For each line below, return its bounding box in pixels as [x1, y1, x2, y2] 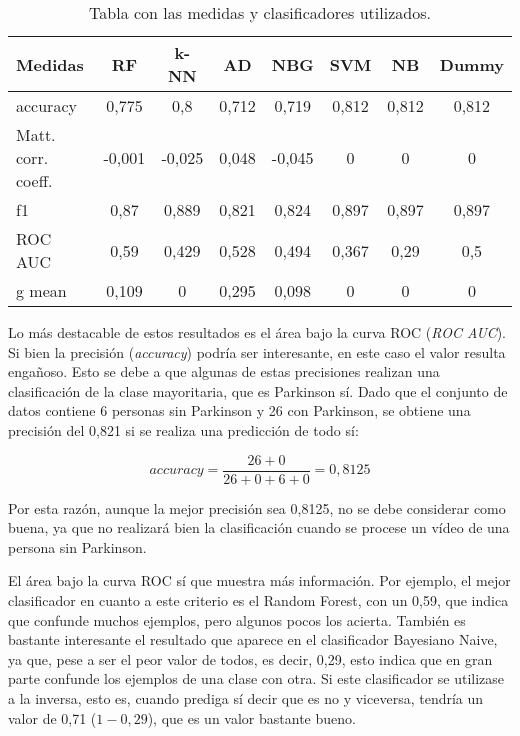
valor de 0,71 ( [8, 707, 97, 728]
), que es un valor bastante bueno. [147, 707, 356, 728]
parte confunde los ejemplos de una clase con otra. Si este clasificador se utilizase [8, 668, 505, 689]
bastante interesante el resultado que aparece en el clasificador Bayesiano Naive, [8, 629, 498, 650]
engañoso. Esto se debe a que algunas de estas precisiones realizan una [8, 361, 440, 382]
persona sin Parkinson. [8, 536, 147, 557]
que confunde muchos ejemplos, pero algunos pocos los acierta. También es [8, 609, 466, 630]
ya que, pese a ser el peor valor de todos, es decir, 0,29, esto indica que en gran [8, 648, 493, 669]
